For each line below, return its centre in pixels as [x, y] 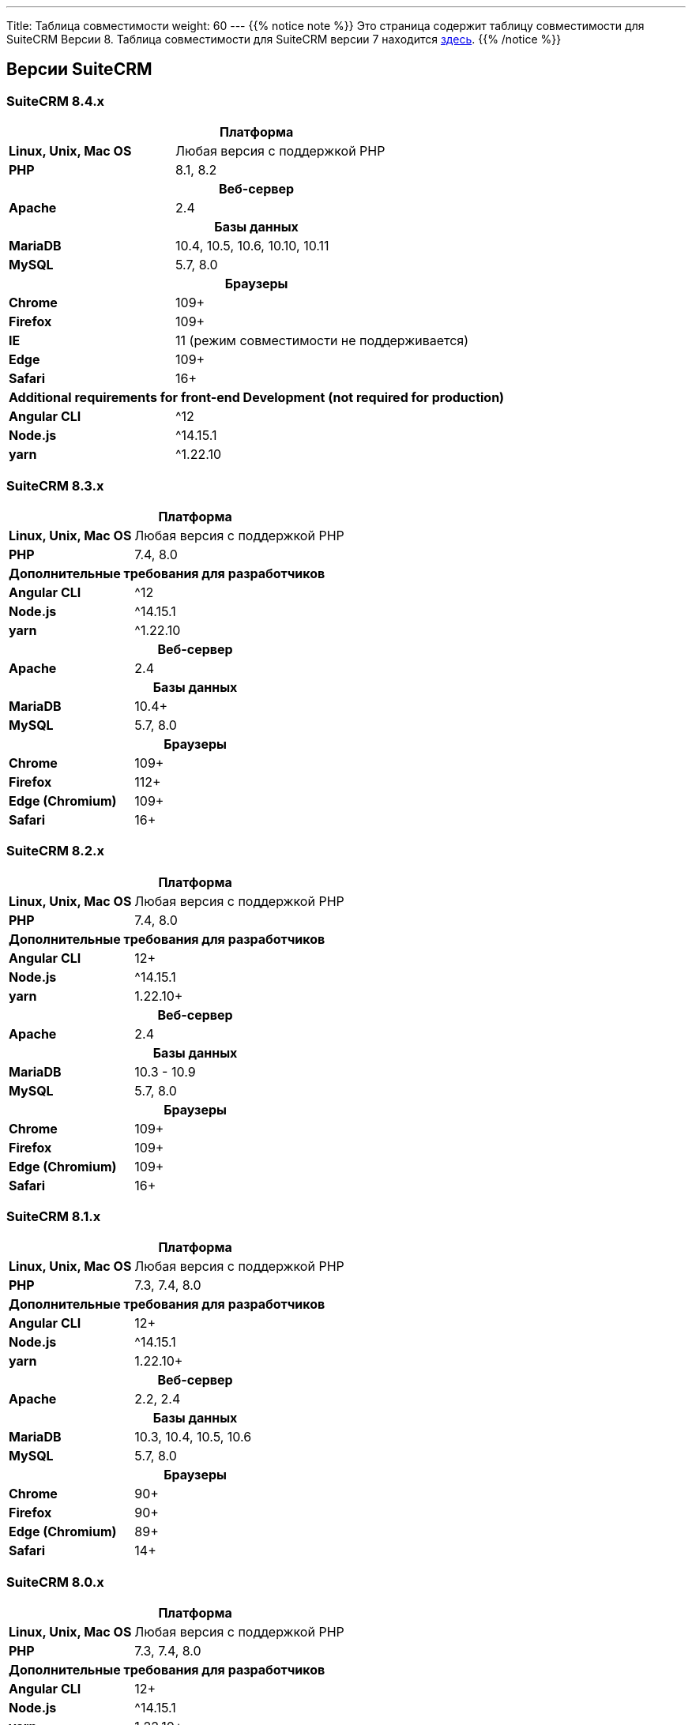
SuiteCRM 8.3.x [55, 485]
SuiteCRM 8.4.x [56, 101]
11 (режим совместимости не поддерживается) [322, 341]
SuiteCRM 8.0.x [55, 1582]
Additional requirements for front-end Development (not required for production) [257, 398]
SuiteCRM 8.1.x [54, 1217]
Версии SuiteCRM [79, 70]
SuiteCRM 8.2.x [55, 851]
